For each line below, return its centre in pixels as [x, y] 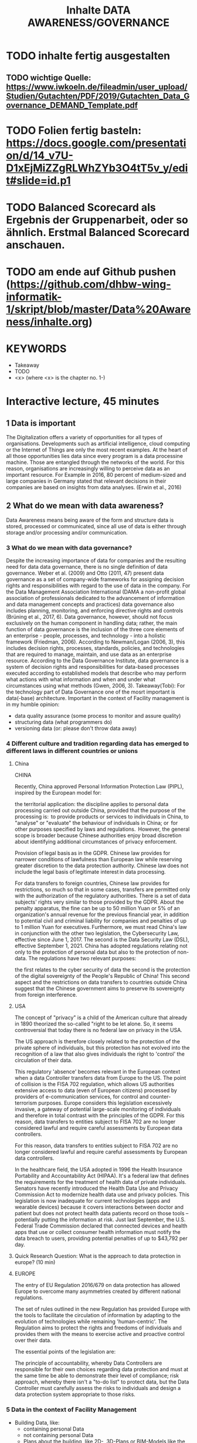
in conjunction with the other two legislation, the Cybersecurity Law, [97, 933]
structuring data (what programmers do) [63, 722]
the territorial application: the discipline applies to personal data [91, 804]
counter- [160, 1097]
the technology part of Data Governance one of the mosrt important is [91, 692]
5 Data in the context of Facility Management [71, 1409]
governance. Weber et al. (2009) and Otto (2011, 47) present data [85, 573]
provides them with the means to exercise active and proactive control [99, 1334]
